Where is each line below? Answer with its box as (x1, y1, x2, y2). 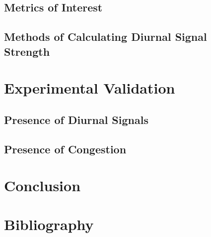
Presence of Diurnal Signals (4, 112, 148, 127)
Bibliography (4, 214, 94, 235)
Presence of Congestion (4, 141, 127, 156)
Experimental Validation (4, 78, 175, 98)
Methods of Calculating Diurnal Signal (4, 29, 207, 44)
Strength (4, 43, 50, 59)
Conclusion (4, 175, 81, 196)
